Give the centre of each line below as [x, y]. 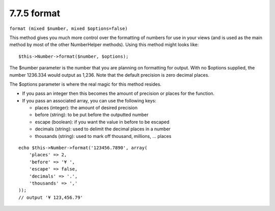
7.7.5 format [35, 13]
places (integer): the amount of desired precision [86, 108]
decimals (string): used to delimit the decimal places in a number [103, 129]
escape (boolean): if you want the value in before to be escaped [102, 122]
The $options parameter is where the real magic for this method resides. [85, 84]
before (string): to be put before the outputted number [92, 115]
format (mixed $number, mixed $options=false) [68, 28]
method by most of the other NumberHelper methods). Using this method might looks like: [104, 45]
